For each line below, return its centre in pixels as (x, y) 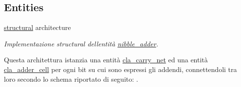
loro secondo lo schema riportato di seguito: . (71, 79)
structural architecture (37, 27)
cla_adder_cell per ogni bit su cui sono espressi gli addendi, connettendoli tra (120, 69)
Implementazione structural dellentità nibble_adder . (81, 43)
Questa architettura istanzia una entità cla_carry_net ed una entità (106, 60)
